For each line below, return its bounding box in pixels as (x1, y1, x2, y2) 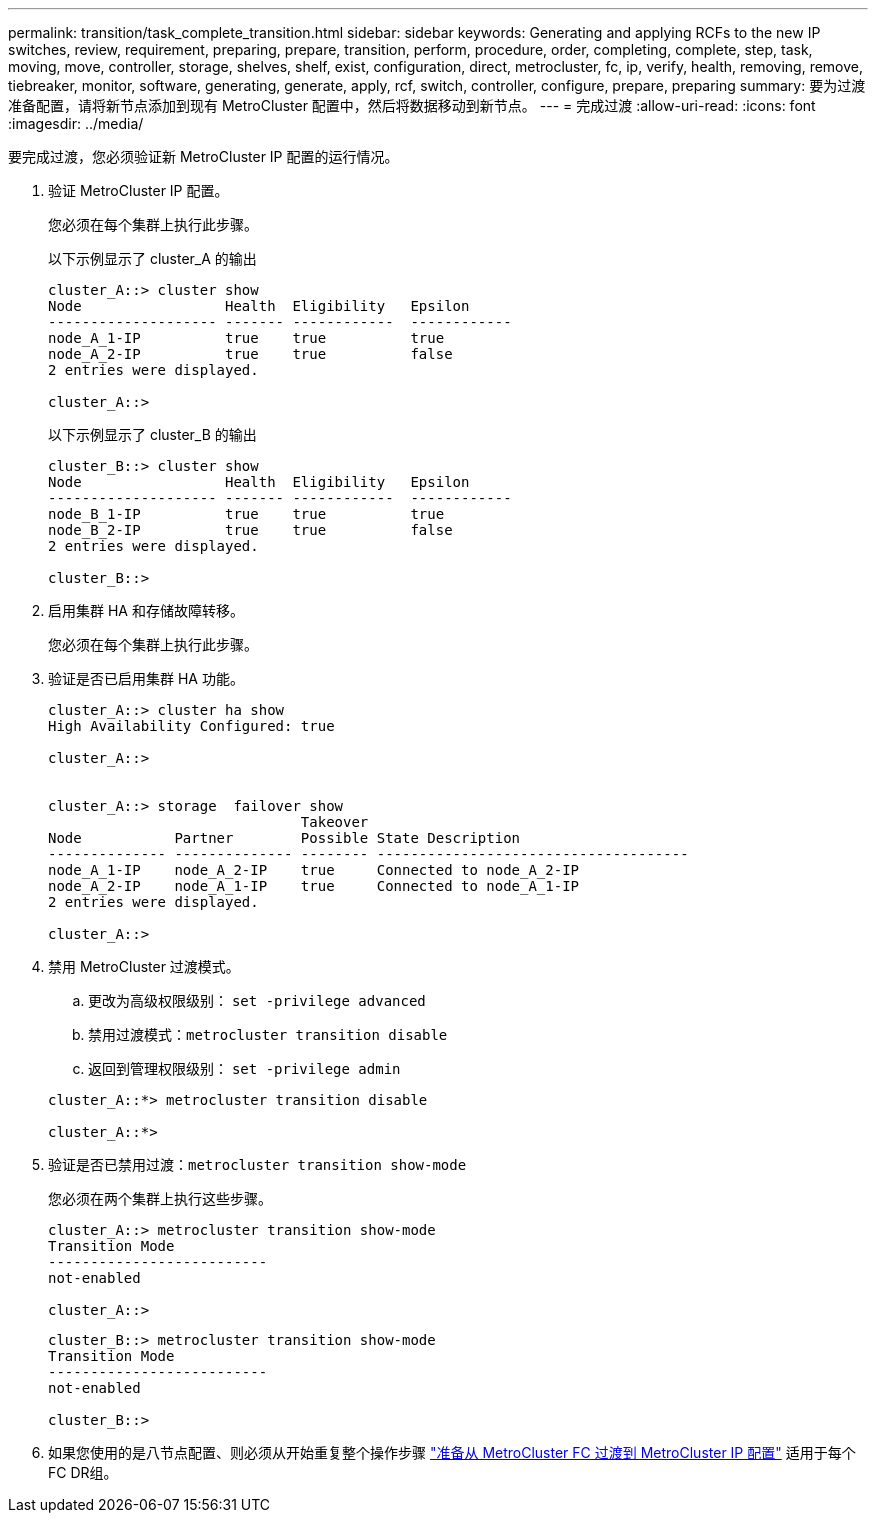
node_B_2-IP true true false (48, 522, 453, 538)
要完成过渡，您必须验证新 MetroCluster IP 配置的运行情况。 (8, 148, 399, 165)
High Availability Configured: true (48, 718, 335, 734)
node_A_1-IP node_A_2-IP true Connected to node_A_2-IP (48, 862, 580, 878)
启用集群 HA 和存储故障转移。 (48, 602, 244, 619)
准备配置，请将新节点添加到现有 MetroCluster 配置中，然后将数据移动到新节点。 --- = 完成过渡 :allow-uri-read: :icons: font (8, 97, 816, 114)
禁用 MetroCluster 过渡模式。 (48, 958, 240, 975)
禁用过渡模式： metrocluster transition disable (88, 1026, 448, 1043)
